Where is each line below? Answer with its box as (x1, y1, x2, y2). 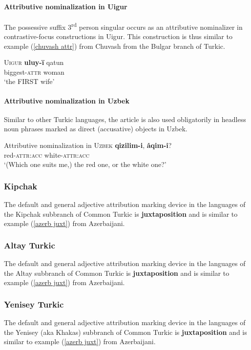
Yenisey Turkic (4, 298, 64, 310)
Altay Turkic (4, 239, 55, 251)
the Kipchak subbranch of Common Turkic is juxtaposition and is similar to (4, 208, 238, 219)
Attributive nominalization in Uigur (4, 1, 127, 11)
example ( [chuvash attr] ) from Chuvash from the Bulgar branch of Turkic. (4, 41, 225, 51)
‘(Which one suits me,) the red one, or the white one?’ (4, 159, 167, 169)
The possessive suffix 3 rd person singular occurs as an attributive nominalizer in (4, 20, 243, 32)
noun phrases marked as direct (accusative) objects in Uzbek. (4, 124, 188, 134)
